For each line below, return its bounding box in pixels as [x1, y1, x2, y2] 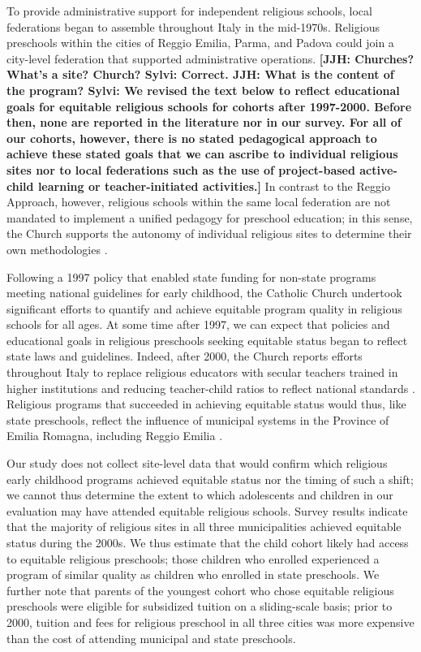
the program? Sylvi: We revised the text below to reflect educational [6, 81, 400, 98]
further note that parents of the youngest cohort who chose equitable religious [6, 581, 394, 598]
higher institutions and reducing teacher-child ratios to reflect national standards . [6, 379, 415, 396]
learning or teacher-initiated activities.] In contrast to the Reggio [37, 177, 390, 194]
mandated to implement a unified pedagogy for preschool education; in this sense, [6, 209, 413, 226]
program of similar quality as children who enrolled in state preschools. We [6, 566, 380, 583]
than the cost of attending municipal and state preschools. [6, 629, 296, 646]
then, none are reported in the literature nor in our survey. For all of [6, 114, 402, 131]
